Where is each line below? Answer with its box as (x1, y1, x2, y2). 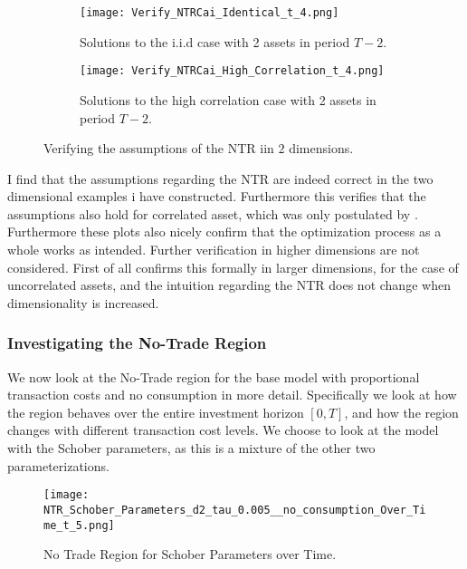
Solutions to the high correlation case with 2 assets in (80, 90, 376, 109)
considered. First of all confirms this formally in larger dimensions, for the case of (7, 257, 459, 276)
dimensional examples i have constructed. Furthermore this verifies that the (7, 187, 426, 206)
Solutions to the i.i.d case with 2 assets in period (80, 32, 350, 51)
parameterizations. (7, 456, 110, 475)
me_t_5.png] (43, 518, 115, 532)
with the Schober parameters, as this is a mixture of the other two (7, 439, 376, 458)
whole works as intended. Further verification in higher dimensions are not (7, 240, 420, 259)
